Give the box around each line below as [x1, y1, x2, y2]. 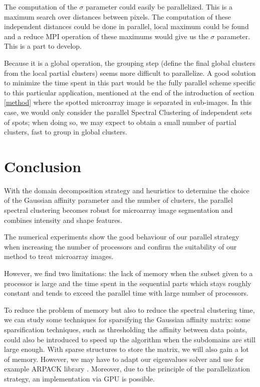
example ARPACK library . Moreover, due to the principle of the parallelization [4, 363, 250, 374]
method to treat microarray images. [4, 251, 114, 262]
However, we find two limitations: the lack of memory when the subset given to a [4, 268, 253, 278]
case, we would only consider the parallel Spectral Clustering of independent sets [4, 106, 252, 117]
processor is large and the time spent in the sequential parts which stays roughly [4, 278, 251, 288]
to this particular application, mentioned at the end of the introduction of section [4, 87, 254, 97]
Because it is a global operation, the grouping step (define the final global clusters [4, 57, 255, 68]
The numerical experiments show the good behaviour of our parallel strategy [4, 231, 239, 242]
